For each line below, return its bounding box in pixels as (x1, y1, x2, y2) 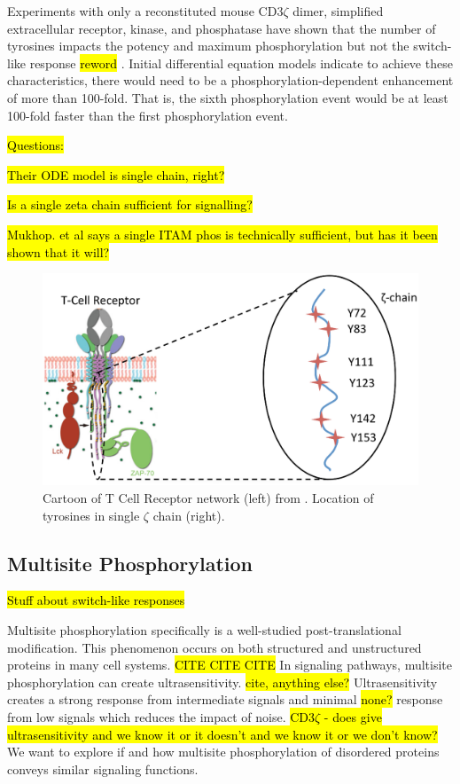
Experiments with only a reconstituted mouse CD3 (7, 2, 284, 20)
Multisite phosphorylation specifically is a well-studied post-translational (7, 621, 402, 639)
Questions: (7, 136, 64, 154)
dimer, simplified (292, 2, 384, 20)
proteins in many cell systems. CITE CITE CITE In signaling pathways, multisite (7, 655, 453, 674)
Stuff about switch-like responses (7, 591, 185, 609)
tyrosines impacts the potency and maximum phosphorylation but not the (7, 36, 409, 55)
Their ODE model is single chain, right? (7, 165, 225, 184)
